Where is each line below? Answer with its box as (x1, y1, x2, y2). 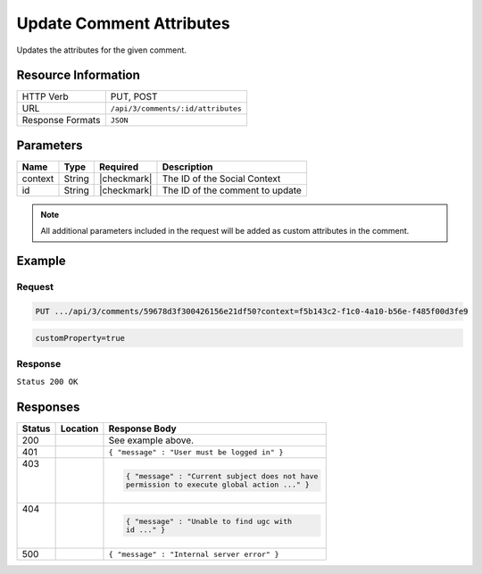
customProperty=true (35, 333, 125, 343)
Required (99, 161, 138, 173)
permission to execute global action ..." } (125, 480, 310, 490)
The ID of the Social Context (162, 172, 281, 185)
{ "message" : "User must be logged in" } (108, 447, 284, 457)
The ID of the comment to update (162, 184, 303, 196)
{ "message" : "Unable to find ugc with (125, 517, 293, 527)
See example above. (108, 434, 195, 446)
